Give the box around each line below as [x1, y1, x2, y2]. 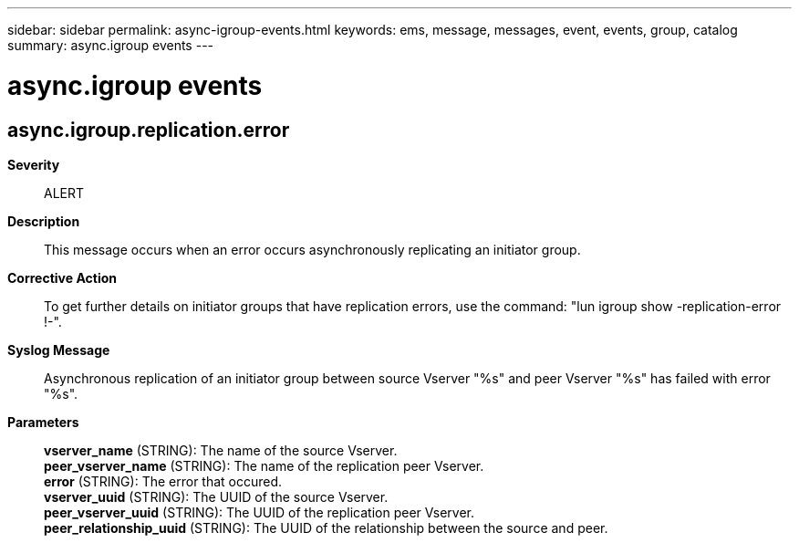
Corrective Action [7, 269, 117, 286]
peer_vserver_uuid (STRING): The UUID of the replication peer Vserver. [44, 504, 475, 520]
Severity [7, 156, 60, 172]
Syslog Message [7, 341, 110, 358]
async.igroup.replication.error [7, 118, 290, 141]
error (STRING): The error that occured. [44, 473, 283, 489]
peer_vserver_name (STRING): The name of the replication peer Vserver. [44, 457, 484, 474]
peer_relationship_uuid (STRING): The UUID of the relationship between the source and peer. [44, 519, 608, 536]
